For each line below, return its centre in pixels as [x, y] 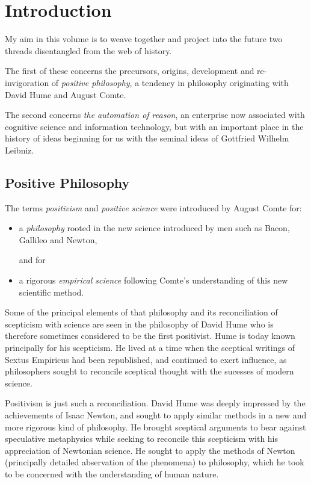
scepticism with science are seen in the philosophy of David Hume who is [139, 324]
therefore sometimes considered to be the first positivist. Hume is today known [150, 336]
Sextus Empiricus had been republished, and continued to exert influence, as [146, 359]
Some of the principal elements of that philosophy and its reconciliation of [141, 312]
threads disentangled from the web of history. [88, 50]
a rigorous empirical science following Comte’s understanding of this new [153, 280]
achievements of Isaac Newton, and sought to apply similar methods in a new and [156, 414]
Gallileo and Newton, [58, 239]
